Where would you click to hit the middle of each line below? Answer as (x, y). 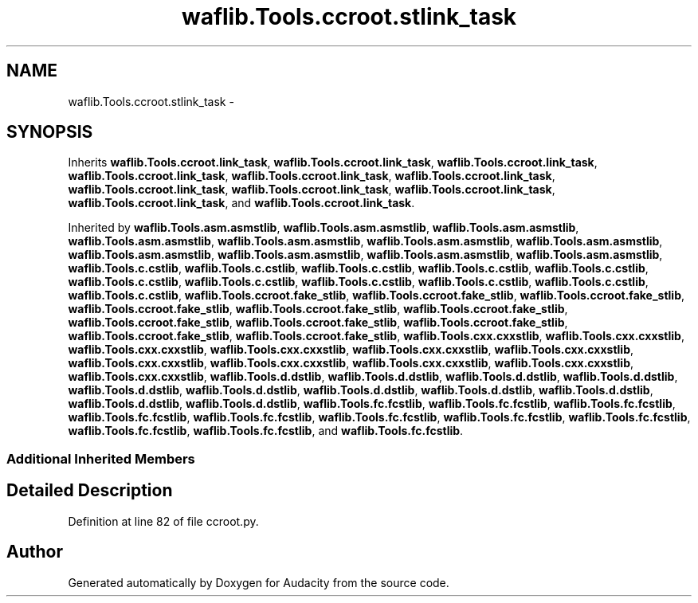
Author (35, 552)
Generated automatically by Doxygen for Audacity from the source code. (259, 582)
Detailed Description (90, 491)
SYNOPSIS (50, 132)
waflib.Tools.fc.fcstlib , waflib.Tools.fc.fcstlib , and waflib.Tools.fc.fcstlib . (266, 431)
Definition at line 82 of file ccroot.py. (163, 521)
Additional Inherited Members (101, 458)
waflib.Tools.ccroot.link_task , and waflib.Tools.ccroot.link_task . (241, 203)
